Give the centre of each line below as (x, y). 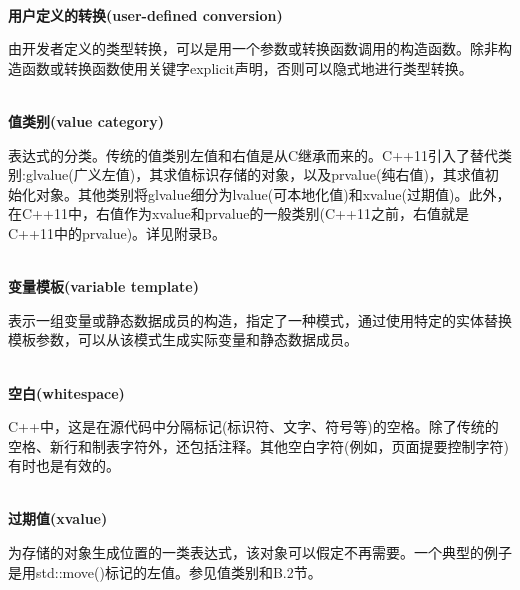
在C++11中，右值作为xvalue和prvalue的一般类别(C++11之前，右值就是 (238, 213)
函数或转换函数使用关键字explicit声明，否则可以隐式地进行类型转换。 (247, 67)
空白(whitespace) (66, 392)
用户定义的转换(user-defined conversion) (145, 14)
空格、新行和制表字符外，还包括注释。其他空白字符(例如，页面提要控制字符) (258, 445)
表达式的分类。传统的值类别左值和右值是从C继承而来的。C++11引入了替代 (253, 154)
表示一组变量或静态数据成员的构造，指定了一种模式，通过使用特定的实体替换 (260, 319)
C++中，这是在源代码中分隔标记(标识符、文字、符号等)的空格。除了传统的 (253, 426)
